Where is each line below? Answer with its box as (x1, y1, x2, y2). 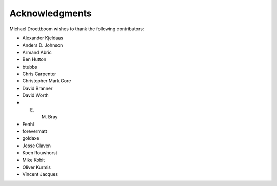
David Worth (22, 92, 49, 98)
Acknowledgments (9, 8, 92, 19)
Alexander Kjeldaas (22, 35, 64, 41)
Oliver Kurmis (22, 164, 51, 170)
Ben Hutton (22, 56, 46, 63)
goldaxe (22, 135, 39, 141)
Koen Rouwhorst (22, 150, 57, 156)
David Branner (22, 85, 53, 91)
